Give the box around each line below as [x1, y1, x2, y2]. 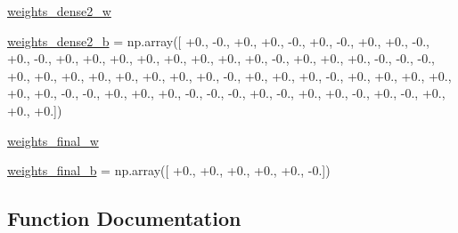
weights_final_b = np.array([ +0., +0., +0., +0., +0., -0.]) [7, 161, 331, 180]
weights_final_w [7, 131, 99, 149]
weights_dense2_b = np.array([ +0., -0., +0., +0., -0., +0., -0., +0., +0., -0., [7, 31, 429, 50]
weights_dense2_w [7, 2, 111, 20]
